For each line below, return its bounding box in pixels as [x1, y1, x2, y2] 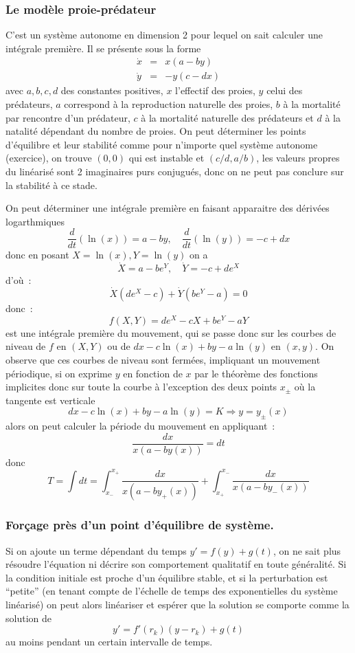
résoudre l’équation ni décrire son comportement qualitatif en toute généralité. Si [5, 557, 347, 571]
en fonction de [123, 366, 183, 380]
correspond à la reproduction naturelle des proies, [64, 97, 273, 111]
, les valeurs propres [256, 151, 340, 165]
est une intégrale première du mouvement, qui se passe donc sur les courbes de [5, 325, 336, 340]
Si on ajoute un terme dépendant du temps [5, 543, 187, 557]
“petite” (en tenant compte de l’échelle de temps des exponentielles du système [5, 584, 338, 598]
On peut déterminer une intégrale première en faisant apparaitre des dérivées [5, 201, 330, 215]
